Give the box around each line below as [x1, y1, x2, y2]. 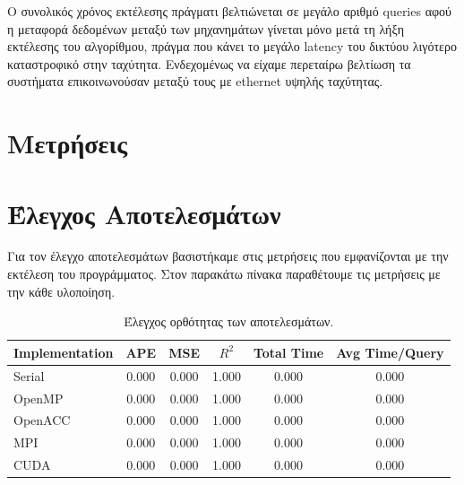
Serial [13, 366, 45, 385]
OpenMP [13, 388, 64, 407]
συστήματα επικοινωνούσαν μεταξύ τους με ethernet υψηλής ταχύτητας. [7, 72, 383, 91]
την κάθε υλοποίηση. [7, 281, 116, 300]
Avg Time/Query [336, 342, 444, 361]
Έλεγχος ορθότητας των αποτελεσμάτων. [124, 312, 334, 331]
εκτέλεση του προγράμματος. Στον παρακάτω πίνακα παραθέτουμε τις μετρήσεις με [7, 264, 441, 283]
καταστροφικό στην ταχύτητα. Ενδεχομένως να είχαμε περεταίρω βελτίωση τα [7, 54, 411, 73]
